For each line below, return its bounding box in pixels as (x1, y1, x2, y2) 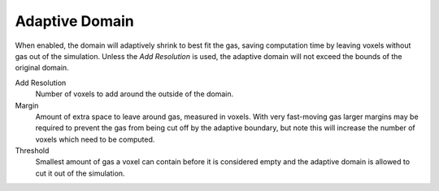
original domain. (15, 63, 69, 73)
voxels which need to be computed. (35, 134, 155, 144)
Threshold (15, 146, 50, 155)
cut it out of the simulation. (35, 168, 125, 178)
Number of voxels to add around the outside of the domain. (35, 89, 234, 99)
